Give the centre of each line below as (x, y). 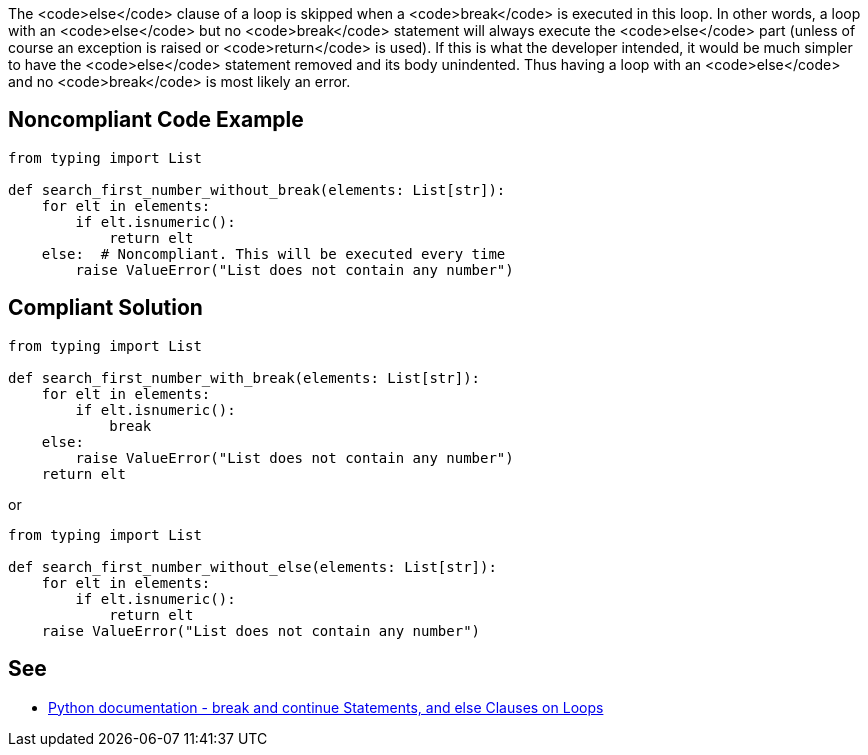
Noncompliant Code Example (156, 120)
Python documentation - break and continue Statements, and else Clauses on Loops (326, 707)
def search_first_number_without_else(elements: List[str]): (252, 566)
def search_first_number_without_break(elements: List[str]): (257, 189)
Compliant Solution (105, 308)
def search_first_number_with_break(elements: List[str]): (244, 377)
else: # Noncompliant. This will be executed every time (273, 253)
